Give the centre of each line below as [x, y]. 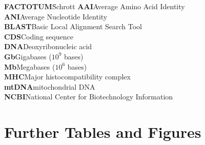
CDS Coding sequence [39, 36]
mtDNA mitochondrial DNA [50, 86]
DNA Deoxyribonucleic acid [48, 46]
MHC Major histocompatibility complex [67, 77]
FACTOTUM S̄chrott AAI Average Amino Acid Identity [95, 6]
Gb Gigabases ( [28, 56]
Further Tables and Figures [103, 132]
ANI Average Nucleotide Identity [56, 16]
